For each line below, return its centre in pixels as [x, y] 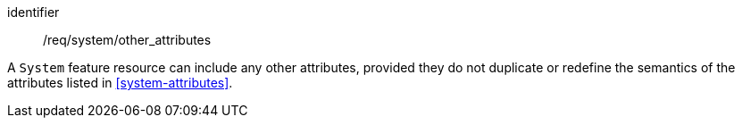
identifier [33, 12]
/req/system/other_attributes [127, 40]
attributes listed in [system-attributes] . [120, 83]
